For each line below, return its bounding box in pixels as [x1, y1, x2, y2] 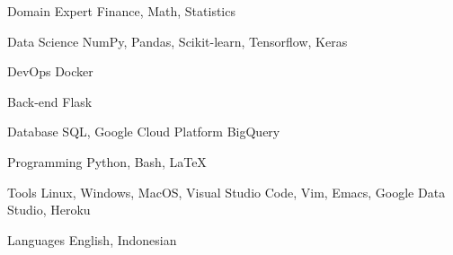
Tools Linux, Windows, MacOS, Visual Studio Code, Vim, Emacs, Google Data [7, 182, 446, 201]
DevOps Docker [7, 62, 93, 81]
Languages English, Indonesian [7, 230, 177, 249]
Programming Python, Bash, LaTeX [7, 152, 207, 171]
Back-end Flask [7, 92, 93, 110]
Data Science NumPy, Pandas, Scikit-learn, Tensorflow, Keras [7, 31, 348, 50]
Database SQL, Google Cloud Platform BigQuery [7, 122, 280, 141]
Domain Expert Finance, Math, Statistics [7, 2, 235, 20]
